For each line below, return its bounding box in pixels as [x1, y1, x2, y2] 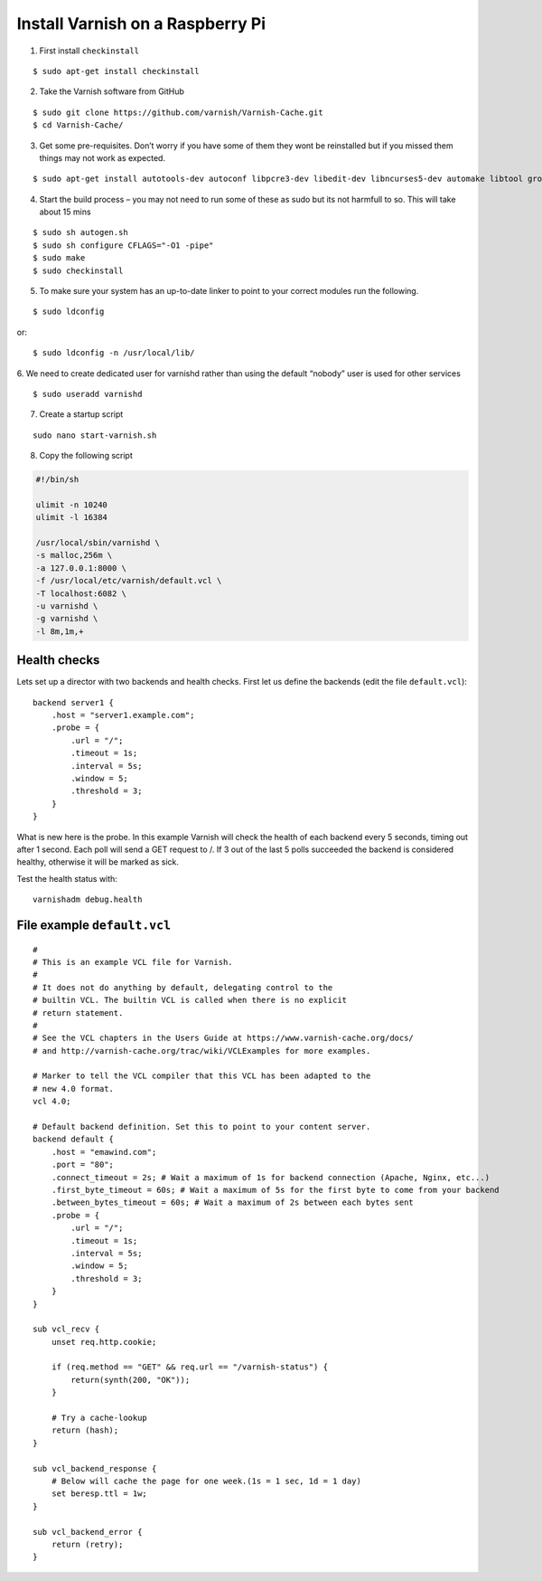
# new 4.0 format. [33, 1084, 115, 1093]
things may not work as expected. [39, 152, 166, 163]
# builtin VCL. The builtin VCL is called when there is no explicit [33, 995, 348, 1006]
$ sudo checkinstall [33, 265, 124, 276]
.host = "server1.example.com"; [51, 710, 195, 721]
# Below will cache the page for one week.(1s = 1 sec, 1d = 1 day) [51, 1475, 361, 1486]
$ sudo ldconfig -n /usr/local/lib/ [33, 348, 195, 358]
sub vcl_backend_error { [33, 1527, 143, 1537]
